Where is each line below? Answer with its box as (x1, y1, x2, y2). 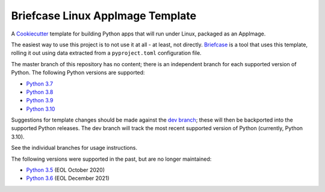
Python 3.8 (26, 88, 54, 96)
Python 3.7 (26, 80, 54, 87)
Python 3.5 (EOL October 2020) (26, 166, 105, 174)
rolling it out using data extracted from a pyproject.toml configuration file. (11, 49, 202, 57)
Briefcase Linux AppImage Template (11, 9, 197, 22)
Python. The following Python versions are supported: (11, 69, 145, 76)
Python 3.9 (26, 97, 54, 104)
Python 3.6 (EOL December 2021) (26, 175, 110, 182)
